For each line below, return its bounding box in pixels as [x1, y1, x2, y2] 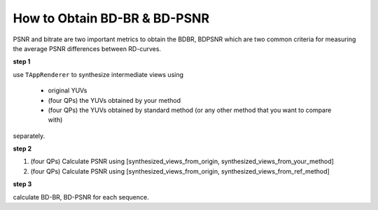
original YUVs [48, 86, 87, 94]
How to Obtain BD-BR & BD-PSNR [13, 10, 210, 26]
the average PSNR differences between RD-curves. [13, 44, 161, 52]
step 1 [13, 57, 31, 66]
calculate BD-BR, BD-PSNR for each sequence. [13, 192, 150, 201]
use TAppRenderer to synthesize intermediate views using [13, 70, 184, 78]
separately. [13, 132, 45, 140]
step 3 [13, 180, 32, 188]
